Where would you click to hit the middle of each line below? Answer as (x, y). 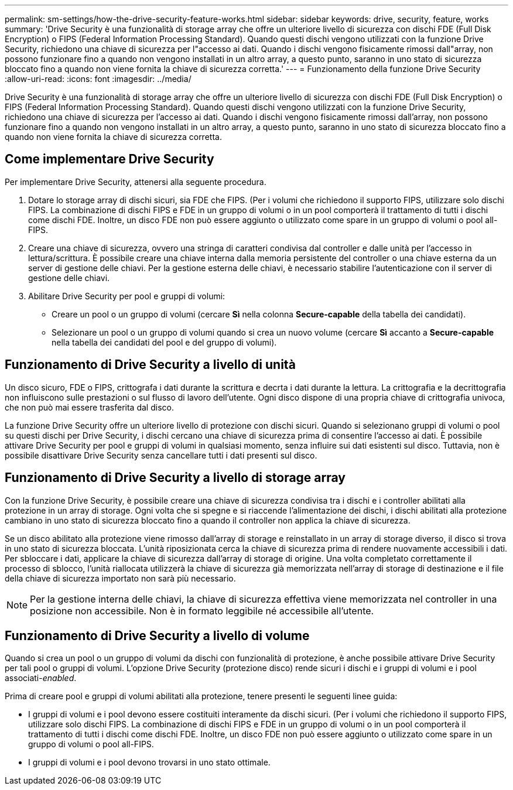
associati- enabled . (41, 678)
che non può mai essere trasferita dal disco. (89, 407)
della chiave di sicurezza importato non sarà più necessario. (120, 578)
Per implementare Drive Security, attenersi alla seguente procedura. (136, 182)
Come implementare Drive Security (110, 159)
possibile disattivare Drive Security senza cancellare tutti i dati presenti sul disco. (161, 455)
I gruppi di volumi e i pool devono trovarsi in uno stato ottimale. (149, 762)
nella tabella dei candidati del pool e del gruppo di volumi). (164, 342)
